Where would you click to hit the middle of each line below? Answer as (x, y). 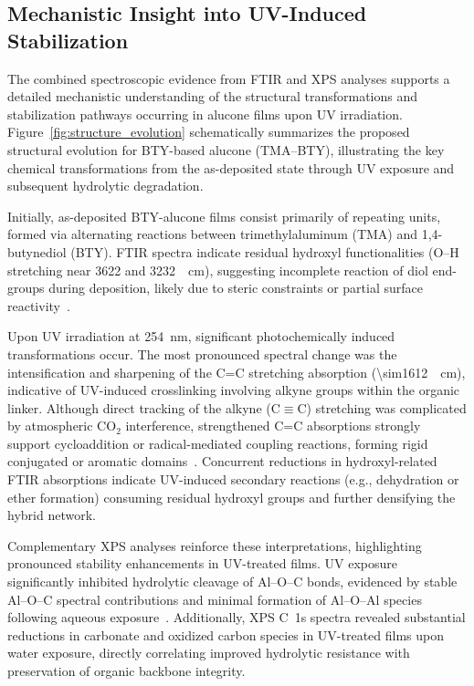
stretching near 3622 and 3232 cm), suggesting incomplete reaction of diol (218, 270)
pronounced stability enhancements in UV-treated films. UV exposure (203, 563)
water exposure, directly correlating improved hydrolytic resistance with (209, 653)
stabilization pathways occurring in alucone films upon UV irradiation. (205, 114)
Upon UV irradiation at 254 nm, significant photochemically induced (201, 336)
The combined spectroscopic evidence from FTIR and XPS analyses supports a (229, 78)
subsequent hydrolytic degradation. (105, 186)
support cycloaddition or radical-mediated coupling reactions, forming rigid (218, 443)
